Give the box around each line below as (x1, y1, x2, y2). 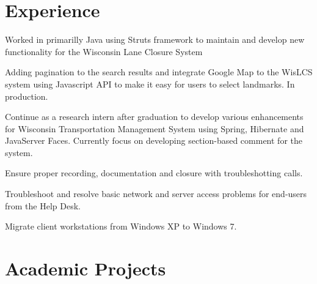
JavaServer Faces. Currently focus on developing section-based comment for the (5, 134, 302, 147)
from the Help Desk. (5, 199, 81, 212)
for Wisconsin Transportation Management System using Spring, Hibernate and (5, 122, 304, 135)
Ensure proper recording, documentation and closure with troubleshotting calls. (5, 166, 303, 179)
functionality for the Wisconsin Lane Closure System (5, 45, 203, 58)
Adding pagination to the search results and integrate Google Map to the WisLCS (5, 65, 313, 78)
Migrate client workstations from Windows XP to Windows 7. (5, 220, 237, 233)
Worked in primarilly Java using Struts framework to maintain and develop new (5, 33, 305, 46)
